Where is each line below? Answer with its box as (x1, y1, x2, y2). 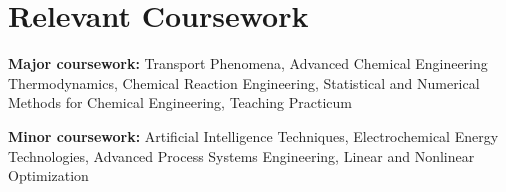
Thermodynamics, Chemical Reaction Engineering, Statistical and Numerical (8, 72, 480, 93)
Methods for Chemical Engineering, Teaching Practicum (8, 92, 352, 113)
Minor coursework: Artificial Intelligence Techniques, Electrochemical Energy (8, 125, 499, 146)
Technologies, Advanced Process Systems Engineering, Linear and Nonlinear (8, 145, 475, 166)
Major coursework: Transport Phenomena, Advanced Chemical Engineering (8, 53, 488, 74)
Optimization (8, 165, 89, 186)
